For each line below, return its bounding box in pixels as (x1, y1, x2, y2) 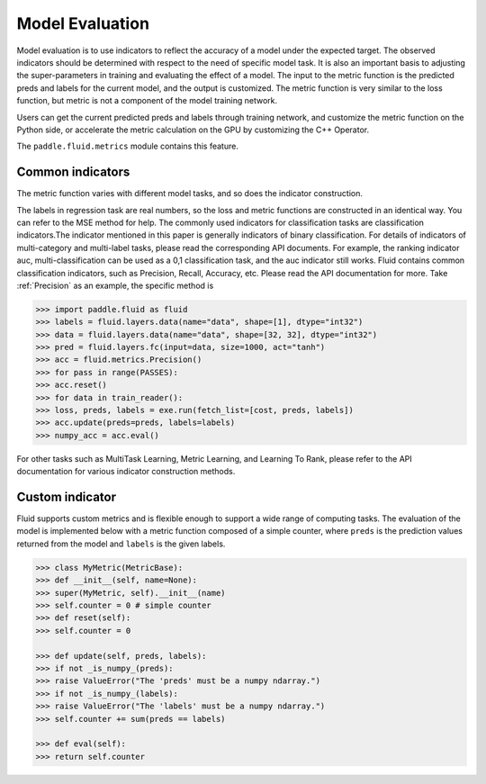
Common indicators (16, 165, 130, 180)
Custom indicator (16, 490, 117, 504)
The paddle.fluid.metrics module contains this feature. (16, 140, 238, 152)
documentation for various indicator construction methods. (16, 466, 236, 477)
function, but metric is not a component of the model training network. (16, 95, 278, 106)
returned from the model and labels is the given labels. (16, 538, 226, 549)
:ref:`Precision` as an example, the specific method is (16, 280, 214, 291)
